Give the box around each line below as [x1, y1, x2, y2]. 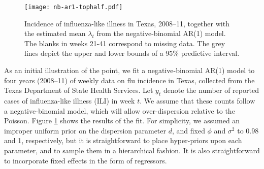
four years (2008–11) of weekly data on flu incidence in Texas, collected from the [4, 75, 255, 85]
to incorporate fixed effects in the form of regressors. [4, 155, 167, 165]
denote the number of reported [163, 85, 259, 95]
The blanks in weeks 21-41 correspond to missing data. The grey [24, 38, 225, 48]
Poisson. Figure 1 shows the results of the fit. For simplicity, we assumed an [4, 115, 240, 126]
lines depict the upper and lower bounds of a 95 [24, 48, 173, 58]
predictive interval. [181, 48, 240, 58]
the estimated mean [24, 28, 86, 39]
